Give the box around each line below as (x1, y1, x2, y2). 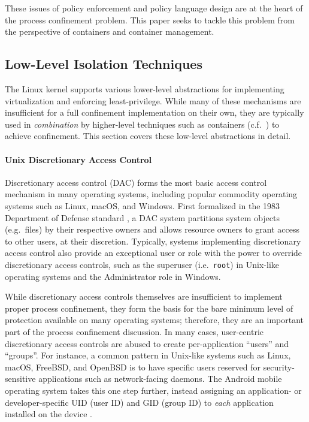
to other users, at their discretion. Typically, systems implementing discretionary (5, 234, 301, 247)
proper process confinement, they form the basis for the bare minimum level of (5, 302, 293, 314)
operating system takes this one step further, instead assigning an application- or (5, 384, 302, 396)
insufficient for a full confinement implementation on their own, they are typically (5, 106, 304, 119)
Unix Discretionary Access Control (5, 153, 152, 165)
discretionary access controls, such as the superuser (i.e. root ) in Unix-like (5, 258, 279, 270)
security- (263, 360, 295, 373)
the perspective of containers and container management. (5, 25, 214, 38)
